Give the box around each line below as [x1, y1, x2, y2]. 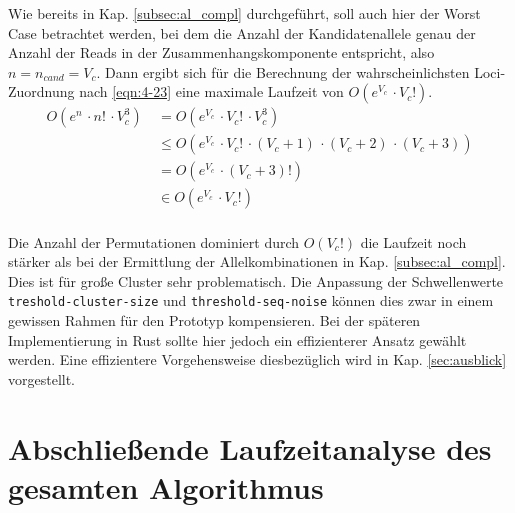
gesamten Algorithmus [8, 466, 324, 507]
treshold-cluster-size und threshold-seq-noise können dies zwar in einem [8, 290, 494, 311]
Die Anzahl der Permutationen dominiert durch [8, 231, 300, 252]
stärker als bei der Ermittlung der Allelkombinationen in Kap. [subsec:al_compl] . [8, 251, 506, 272]
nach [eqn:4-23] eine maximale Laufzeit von [79, 81, 344, 102]
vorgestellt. [8, 368, 76, 389]
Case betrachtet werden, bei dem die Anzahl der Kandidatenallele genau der [8, 22, 476, 43]
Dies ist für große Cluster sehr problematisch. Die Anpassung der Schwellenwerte [8, 270, 504, 291]
